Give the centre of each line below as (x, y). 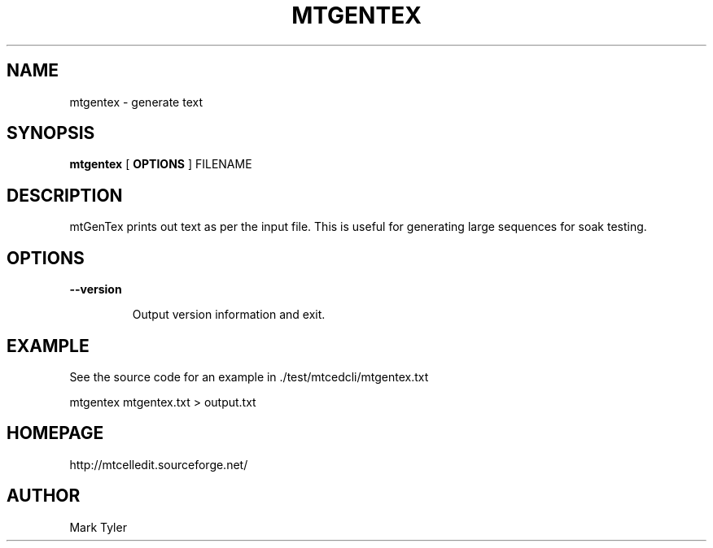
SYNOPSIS (51, 133)
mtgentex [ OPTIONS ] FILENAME (161, 164)
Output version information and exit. (229, 315)
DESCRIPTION (65, 195)
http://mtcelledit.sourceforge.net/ (159, 464)
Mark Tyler (98, 527)
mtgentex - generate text (136, 102)
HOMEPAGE (55, 433)
